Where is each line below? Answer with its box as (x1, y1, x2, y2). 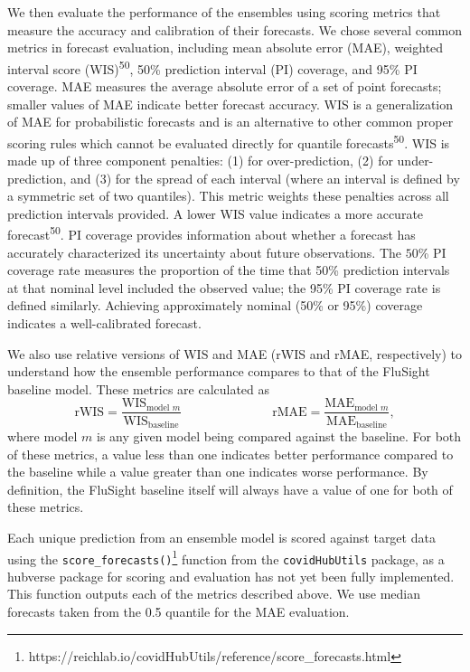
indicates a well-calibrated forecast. (7, 314, 202, 333)
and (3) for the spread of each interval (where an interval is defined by (70, 168, 460, 187)
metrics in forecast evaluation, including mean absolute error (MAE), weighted (7, 38, 444, 57)
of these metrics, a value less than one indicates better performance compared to (7, 444, 454, 463)
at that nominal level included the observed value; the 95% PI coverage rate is (7, 278, 441, 297)
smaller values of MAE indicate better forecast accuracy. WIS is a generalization (7, 94, 454, 113)
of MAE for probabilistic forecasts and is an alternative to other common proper (7, 112, 454, 131)
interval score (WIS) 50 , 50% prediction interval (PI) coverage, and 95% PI (7, 56, 418, 78)
